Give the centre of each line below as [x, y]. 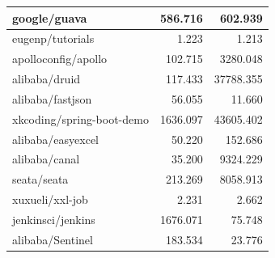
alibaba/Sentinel [53, 239]
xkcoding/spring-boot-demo [80, 118]
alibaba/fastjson [52, 98]
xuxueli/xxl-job [50, 199]
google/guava [50, 17]
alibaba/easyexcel [56, 139]
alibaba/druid [47, 79]
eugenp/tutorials [53, 38]
